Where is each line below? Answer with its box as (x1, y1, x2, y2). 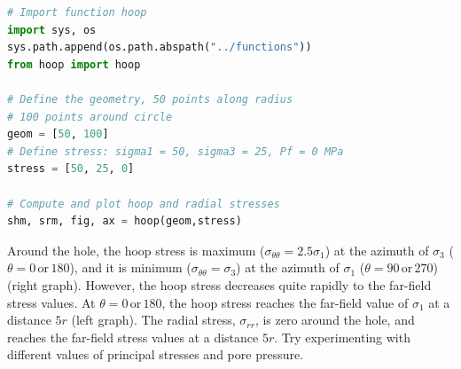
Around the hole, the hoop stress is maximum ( (7, 240, 265, 259)
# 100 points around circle (7, 110, 173, 123)
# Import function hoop (7, 6, 147, 19)
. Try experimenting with (274, 327, 410, 346)
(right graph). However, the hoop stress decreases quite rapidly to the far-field (7, 275, 432, 294)
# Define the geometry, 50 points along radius (7, 92, 293, 106)
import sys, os (7, 23, 97, 36)
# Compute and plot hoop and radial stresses (7, 197, 280, 210)
